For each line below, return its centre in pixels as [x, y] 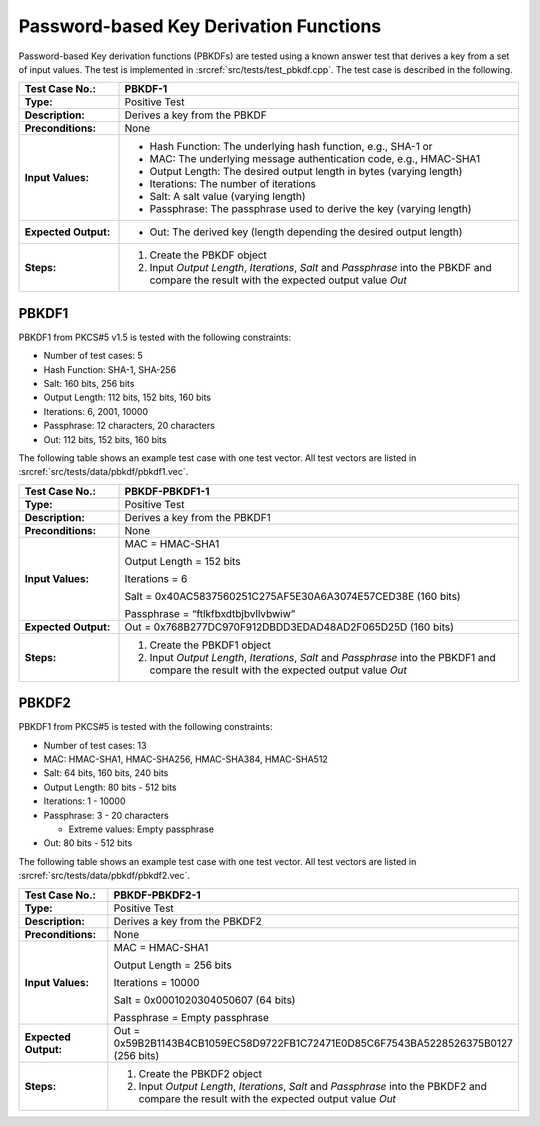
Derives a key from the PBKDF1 [198, 517]
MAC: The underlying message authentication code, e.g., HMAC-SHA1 [315, 159]
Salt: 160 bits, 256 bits [89, 384]
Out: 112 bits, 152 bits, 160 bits [105, 439]
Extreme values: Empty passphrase [141, 829]
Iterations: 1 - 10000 [84, 801]
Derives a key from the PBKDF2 [187, 921]
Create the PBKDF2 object [200, 1073]
